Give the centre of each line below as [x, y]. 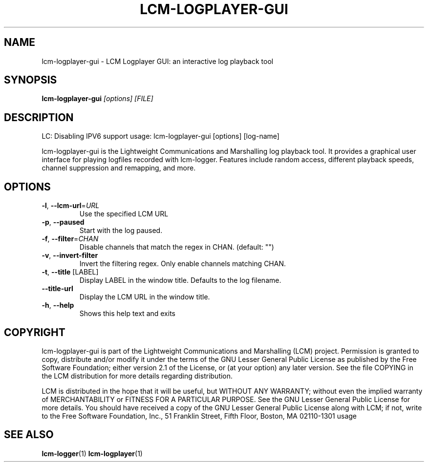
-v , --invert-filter [70, 255]
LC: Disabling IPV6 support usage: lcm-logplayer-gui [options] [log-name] [160, 136]
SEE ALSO [29, 435]
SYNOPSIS [31, 80]
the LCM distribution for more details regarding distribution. [137, 376]
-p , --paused [63, 222]
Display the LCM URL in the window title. [145, 297]
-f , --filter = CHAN [70, 239]
